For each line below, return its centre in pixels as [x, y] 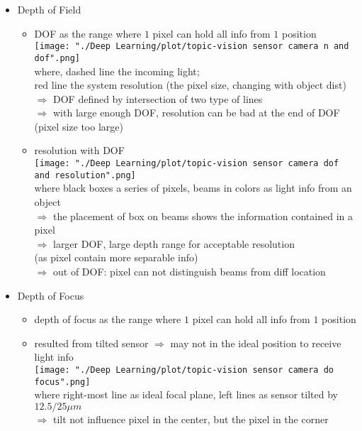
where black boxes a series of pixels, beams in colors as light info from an [193, 188]
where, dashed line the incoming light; [117, 71]
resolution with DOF [79, 150]
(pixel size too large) [79, 126]
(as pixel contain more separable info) [116, 257]
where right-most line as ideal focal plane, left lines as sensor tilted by [186, 394]
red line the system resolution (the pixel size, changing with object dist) [190, 85]
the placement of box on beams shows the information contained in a [203, 215]
